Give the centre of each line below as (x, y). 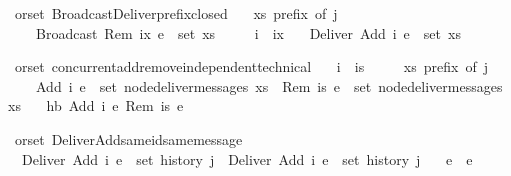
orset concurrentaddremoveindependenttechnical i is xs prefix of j (251, 66)
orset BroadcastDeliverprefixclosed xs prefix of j (176, 13)
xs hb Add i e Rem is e (95, 105)
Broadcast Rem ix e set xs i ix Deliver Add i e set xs (248, 32)
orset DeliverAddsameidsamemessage (128, 138)
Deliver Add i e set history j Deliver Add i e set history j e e (247, 158)
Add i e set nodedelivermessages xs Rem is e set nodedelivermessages (269, 85)
